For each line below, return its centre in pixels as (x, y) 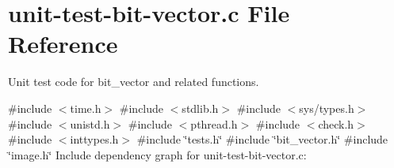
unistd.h (90, 123)
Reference (63, 44)
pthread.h (214, 123)
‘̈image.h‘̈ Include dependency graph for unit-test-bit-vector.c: (157, 154)
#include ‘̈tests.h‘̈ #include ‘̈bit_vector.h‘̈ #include (262, 139)
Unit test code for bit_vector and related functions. (134, 82)
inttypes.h (94, 139)
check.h (336, 123)
